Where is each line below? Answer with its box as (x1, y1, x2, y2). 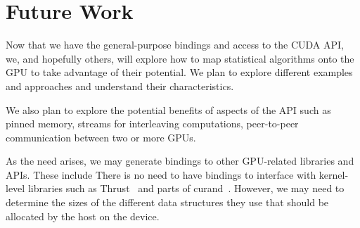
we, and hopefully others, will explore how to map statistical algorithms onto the (6, 51, 354, 65)
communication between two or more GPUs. (6, 129, 196, 144)
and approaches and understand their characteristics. (6, 78, 234, 93)
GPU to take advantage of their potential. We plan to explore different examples (6, 65, 353, 80)
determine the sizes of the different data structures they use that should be (6, 195, 329, 210)
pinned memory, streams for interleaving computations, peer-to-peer (6, 116, 299, 131)
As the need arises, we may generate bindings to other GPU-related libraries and (6, 153, 354, 168)
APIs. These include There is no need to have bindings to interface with (6, 167, 316, 182)
